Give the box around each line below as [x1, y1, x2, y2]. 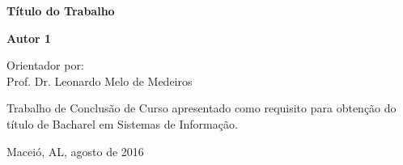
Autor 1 [6, 29, 52, 46]
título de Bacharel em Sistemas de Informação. [6, 115, 238, 132]
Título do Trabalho [6, 2, 115, 19]
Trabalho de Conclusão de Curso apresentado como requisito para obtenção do [6, 99, 397, 116]
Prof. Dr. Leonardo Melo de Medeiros [6, 72, 193, 89]
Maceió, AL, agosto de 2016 [6, 142, 144, 159]
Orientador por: [6, 57, 84, 74]
